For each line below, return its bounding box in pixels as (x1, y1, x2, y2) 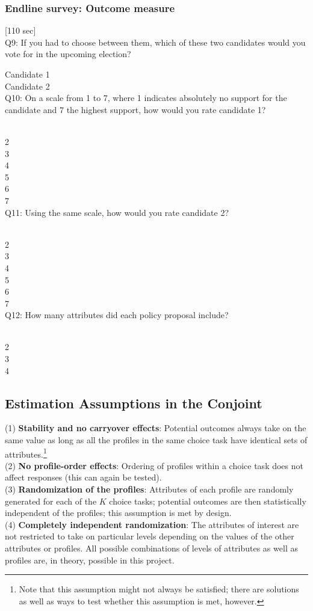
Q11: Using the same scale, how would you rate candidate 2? (5, 206, 229, 218)
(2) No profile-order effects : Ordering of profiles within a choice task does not (5, 459, 303, 471)
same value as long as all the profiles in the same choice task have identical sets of (5, 434, 308, 446)
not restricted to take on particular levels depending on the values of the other (5, 530, 294, 542)
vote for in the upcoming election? (5, 48, 131, 60)
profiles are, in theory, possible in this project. (5, 553, 175, 566)
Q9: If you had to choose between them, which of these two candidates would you (5, 35, 306, 48)
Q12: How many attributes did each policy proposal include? (5, 309, 229, 321)
